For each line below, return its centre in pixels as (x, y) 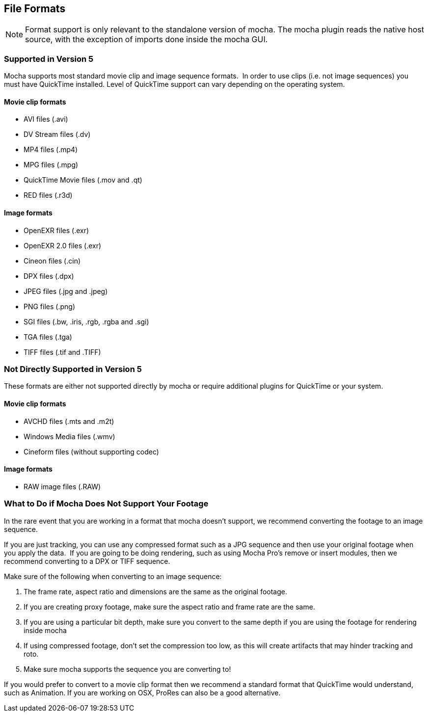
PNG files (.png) (49, 306)
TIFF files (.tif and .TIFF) (62, 352)
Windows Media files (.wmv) (69, 436)
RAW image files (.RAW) (62, 486)
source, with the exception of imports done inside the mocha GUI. (147, 40)
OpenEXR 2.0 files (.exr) (63, 245)
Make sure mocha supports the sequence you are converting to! (127, 669)
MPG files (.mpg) (51, 165)
